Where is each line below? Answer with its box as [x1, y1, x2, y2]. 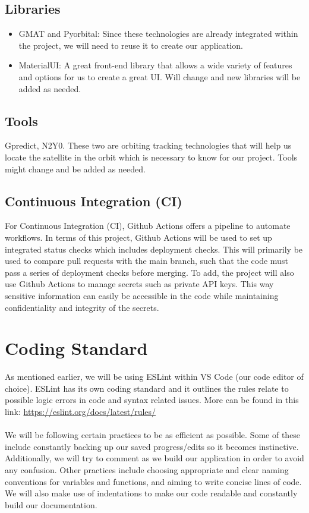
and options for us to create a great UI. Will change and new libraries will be [18, 70, 301, 83]
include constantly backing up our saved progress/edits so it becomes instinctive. [5, 440, 299, 452]
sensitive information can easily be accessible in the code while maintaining [5, 289, 279, 301]
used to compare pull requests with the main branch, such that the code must [5, 254, 288, 267]
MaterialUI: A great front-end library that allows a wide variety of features [18, 59, 292, 71]
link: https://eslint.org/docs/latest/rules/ [5, 405, 156, 418]
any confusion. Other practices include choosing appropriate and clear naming [5, 463, 289, 476]
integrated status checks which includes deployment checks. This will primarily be [5, 243, 303, 255]
